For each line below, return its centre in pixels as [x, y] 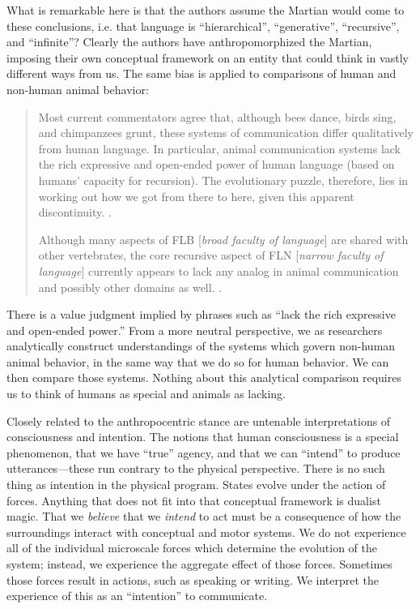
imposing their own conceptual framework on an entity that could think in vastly [208, 57]
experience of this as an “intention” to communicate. [137, 596]
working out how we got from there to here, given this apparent [196, 196]
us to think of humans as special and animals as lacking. [146, 394]
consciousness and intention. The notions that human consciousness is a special [203, 437]
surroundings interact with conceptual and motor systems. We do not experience [206, 532]
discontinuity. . [75, 212]
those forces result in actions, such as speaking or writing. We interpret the [193, 579]
